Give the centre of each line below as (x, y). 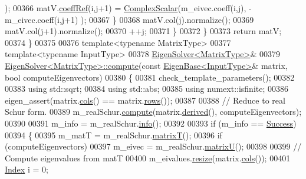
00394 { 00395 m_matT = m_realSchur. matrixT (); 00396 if (113, 135)
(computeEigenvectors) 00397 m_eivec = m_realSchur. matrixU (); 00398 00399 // (153, 146)
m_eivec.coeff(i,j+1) (42, 19)
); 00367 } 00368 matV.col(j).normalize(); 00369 (167, 19)
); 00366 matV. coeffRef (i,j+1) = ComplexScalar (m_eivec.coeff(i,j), (126, 8)
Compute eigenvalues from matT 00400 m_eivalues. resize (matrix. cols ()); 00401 (148, 158)
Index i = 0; (27, 169)
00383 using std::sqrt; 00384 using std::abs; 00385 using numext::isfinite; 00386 (147, 89)
